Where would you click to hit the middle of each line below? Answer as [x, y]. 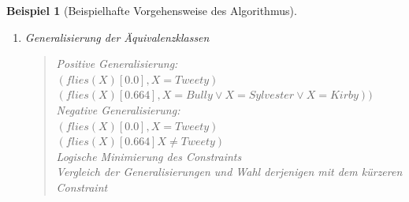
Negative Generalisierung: [118, 109]
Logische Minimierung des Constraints [149, 156]
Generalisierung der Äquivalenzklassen [117, 37]
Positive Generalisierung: [117, 64]
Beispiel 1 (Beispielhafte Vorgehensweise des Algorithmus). [152, 10]
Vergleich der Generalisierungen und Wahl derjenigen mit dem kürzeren [229, 172]
